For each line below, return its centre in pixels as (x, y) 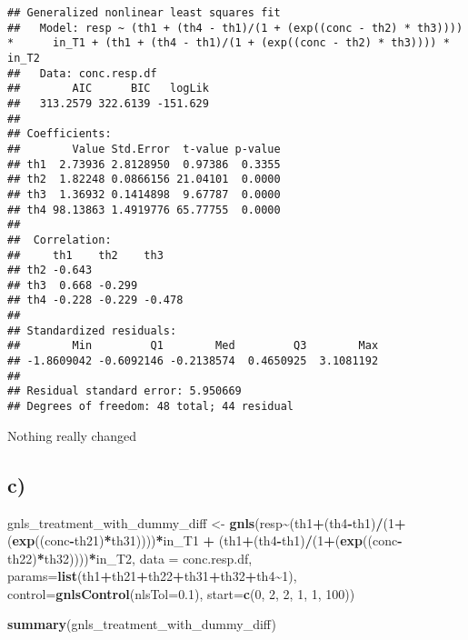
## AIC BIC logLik (108, 89)
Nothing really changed (72, 435)
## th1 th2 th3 (85, 255)
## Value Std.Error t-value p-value (144, 149)
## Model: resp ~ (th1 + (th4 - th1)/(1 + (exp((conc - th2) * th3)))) (235, 28)
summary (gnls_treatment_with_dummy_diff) (142, 624)
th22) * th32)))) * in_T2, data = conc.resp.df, (130, 558)
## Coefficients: (60, 134)
